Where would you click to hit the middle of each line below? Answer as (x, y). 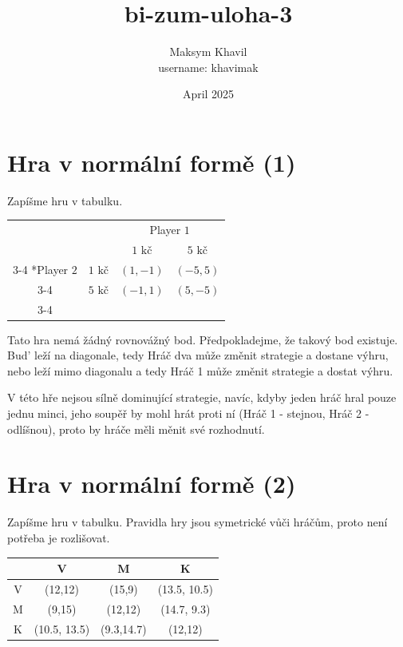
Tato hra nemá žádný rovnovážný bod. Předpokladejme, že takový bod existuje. (203, 339)
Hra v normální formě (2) (152, 484)
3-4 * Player (41, 269)
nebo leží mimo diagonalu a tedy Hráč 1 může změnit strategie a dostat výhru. (200, 370)
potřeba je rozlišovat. (59, 537)
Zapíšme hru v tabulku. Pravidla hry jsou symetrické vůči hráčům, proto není (198, 522)
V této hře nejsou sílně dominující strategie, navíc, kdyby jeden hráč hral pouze (202, 397)
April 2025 (208, 94)
